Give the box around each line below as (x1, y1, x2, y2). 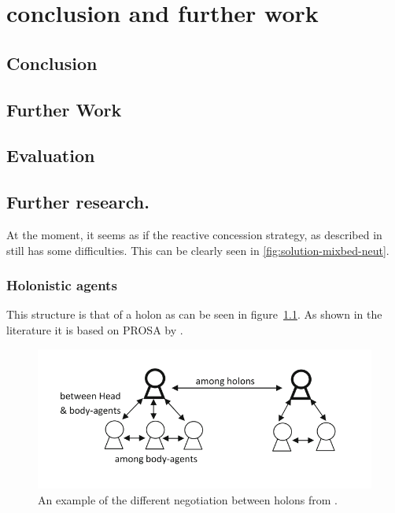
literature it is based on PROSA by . (6, 321, 183, 338)
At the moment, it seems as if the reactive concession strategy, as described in (6, 226, 382, 242)
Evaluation (6, 143, 95, 168)
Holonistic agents (6, 275, 117, 295)
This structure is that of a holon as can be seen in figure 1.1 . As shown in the (6, 306, 382, 323)
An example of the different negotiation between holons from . (38, 491, 338, 507)
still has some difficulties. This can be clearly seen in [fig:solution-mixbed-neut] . (6, 242, 389, 258)
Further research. (6, 190, 150, 214)
